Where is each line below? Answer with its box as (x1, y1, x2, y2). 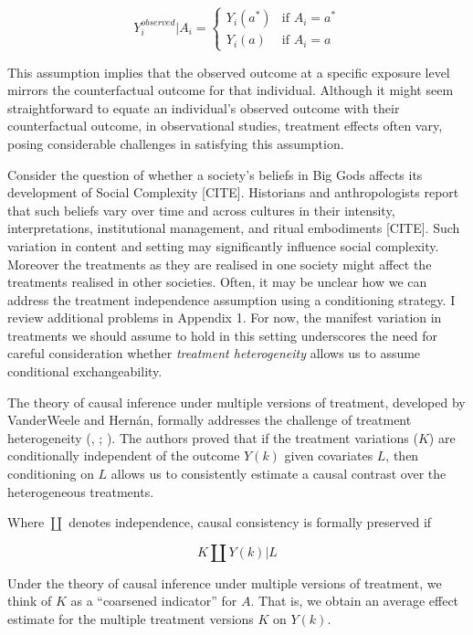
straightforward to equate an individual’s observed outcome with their (7, 98, 400, 117)
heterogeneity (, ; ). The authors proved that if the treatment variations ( (7, 428, 418, 447)
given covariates (284, 446, 373, 465)
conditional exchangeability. (7, 362, 163, 381)
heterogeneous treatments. (7, 482, 154, 501)
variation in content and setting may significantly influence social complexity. (7, 236, 439, 255)
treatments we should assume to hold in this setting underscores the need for (7, 325, 437, 344)
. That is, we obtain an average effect (250, 591, 459, 610)
